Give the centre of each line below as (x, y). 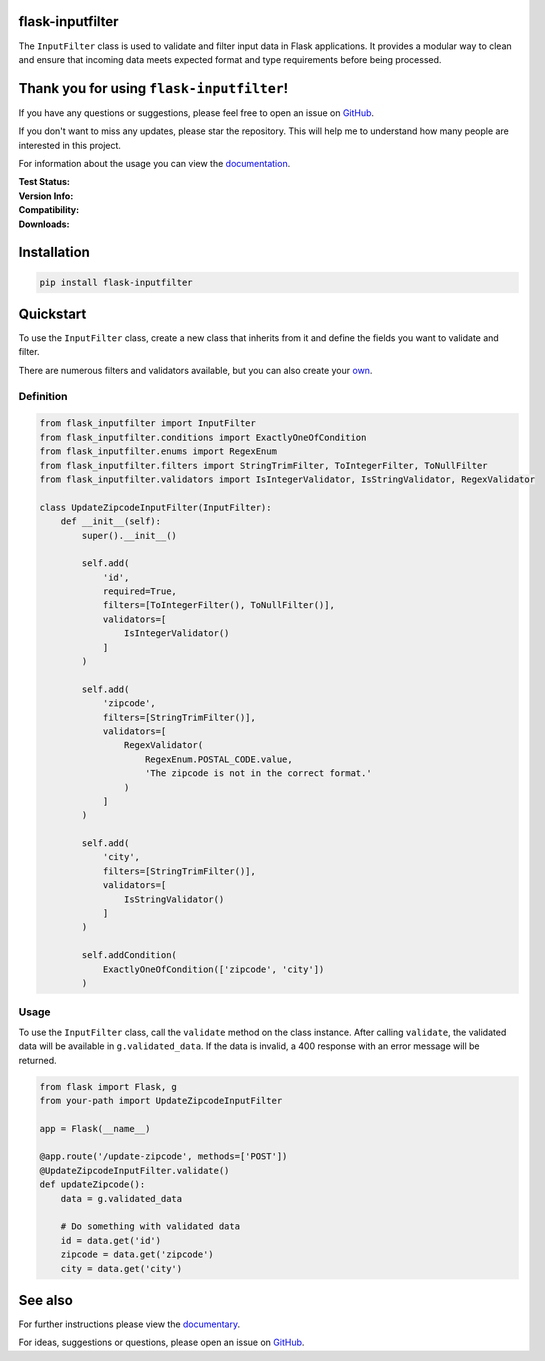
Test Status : (44, 182)
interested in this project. (70, 145)
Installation (54, 252)
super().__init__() (129, 535)
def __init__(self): (111, 521)
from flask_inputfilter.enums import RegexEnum (158, 451)
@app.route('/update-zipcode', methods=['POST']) (163, 1156)
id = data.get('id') (111, 1240)
